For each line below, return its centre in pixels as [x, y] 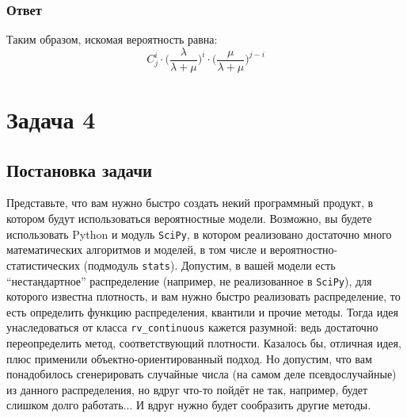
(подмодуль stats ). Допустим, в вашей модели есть [209, 265]
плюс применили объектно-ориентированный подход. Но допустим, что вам [189, 358]
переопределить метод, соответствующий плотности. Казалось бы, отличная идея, [204, 343]
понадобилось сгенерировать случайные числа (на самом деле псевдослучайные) [202, 374]
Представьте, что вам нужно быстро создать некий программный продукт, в [190, 203]
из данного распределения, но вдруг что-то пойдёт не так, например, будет [187, 389]
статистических [43, 265]
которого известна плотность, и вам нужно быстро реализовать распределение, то [203, 296]
